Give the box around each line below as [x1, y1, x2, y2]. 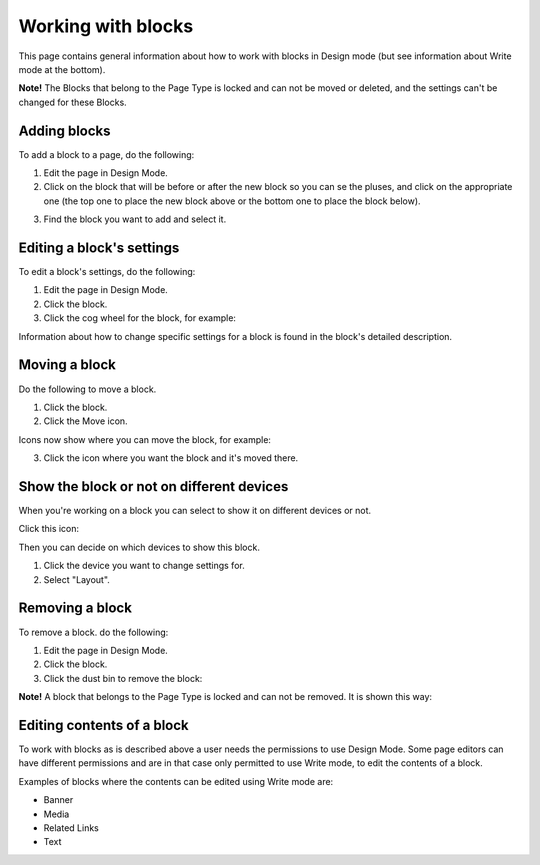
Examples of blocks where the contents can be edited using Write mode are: [18, 775, 334, 787]
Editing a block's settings [18, 240, 180, 256]
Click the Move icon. [43, 415, 129, 427]
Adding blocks [18, 122, 111, 139]
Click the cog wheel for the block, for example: [43, 312, 237, 324]
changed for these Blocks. [18, 96, 127, 108]
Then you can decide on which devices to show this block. [18, 541, 260, 553]
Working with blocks [18, 15, 194, 37]
